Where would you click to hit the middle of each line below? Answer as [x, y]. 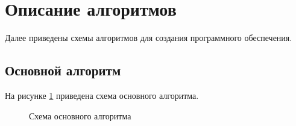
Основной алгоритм [63, 70]
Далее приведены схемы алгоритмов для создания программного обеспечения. [149, 38]
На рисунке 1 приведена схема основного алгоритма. [102, 95]
